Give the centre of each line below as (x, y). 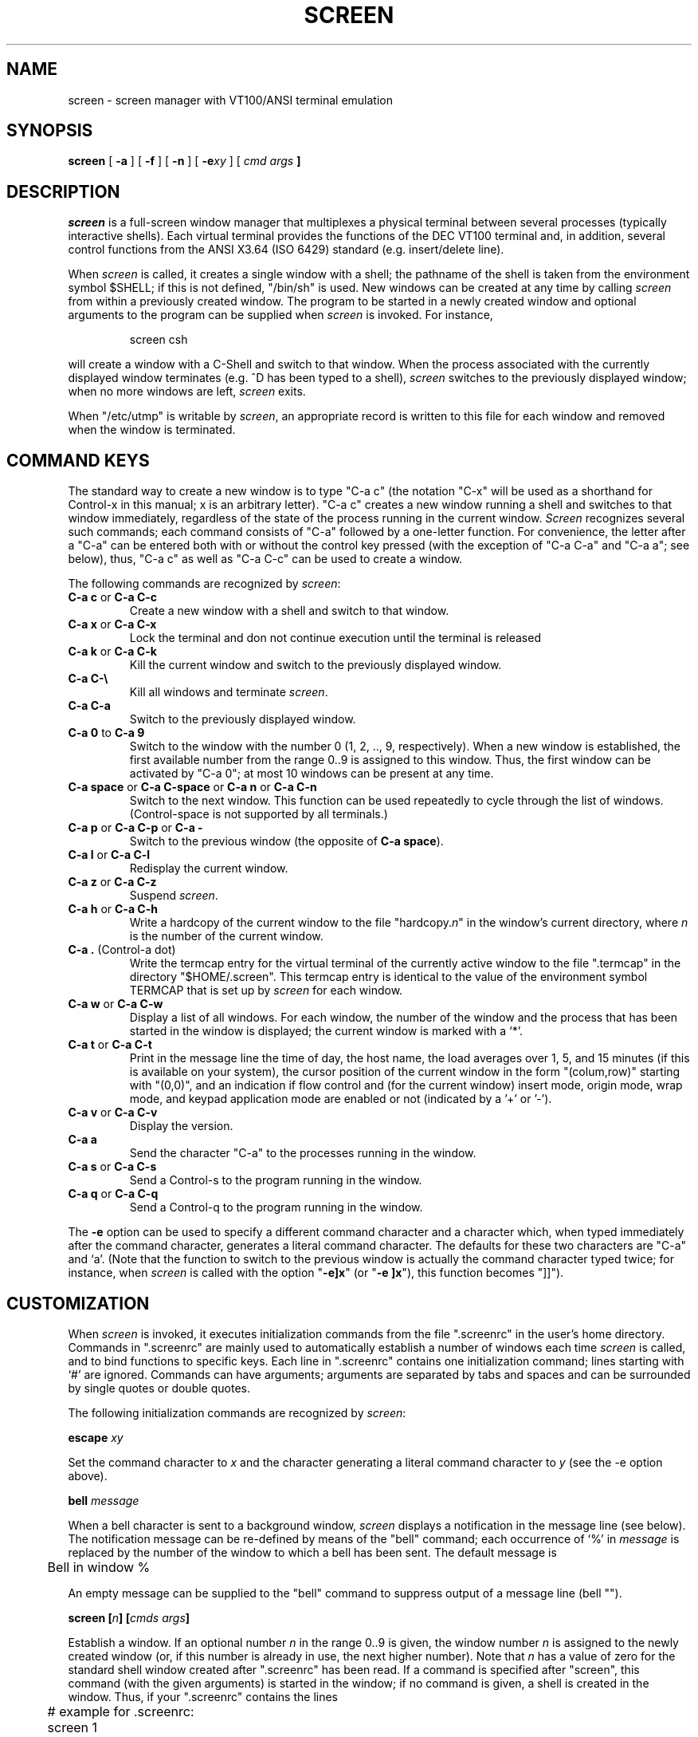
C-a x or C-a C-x (112, 624)
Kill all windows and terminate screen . (229, 692)
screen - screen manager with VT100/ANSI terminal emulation (230, 100)
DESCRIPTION (63, 191)
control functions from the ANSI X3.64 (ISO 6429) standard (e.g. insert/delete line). (286, 250)
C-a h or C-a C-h (113, 909)
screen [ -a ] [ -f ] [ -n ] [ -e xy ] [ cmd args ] (184, 161)
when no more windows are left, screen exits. (187, 392)
